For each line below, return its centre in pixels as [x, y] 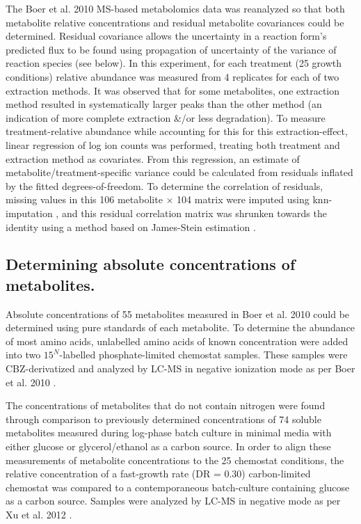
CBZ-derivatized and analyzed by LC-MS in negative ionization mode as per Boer [180, 368]
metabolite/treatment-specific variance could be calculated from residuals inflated [179, 172]
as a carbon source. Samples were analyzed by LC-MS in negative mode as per [173, 501]
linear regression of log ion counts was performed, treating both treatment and [173, 144]
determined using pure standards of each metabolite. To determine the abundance [180, 327]
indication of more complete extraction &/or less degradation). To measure [166, 117]
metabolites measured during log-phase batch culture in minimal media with [169, 432]
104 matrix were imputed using [243, 199]
